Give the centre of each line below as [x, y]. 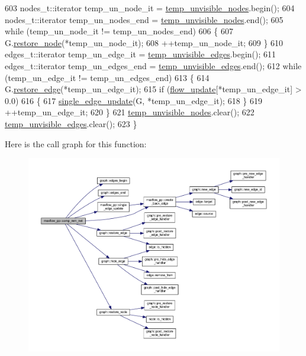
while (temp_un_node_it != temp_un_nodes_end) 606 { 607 [119, 31]
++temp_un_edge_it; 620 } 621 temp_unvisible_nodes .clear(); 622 [130, 112]
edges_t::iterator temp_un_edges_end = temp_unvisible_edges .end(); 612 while [153, 65]
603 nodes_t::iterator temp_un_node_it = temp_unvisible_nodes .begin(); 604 [150, 8]
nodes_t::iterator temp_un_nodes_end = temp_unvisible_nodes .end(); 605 [144, 19]
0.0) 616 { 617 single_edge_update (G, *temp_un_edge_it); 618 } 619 [133, 100]
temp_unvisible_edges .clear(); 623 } [71, 123]
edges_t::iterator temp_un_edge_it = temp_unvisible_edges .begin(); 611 [141, 54]
